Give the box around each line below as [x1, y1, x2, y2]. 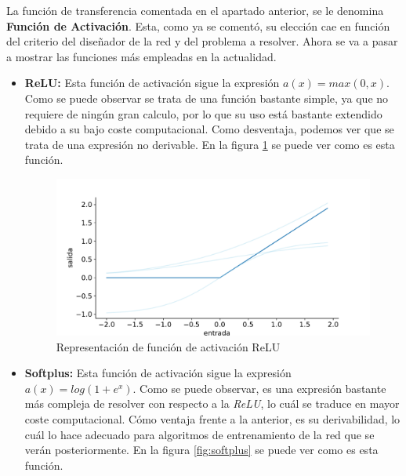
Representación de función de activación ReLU [56, 338, 281, 354]
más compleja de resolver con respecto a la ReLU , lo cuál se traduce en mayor [24, 395, 400, 412]
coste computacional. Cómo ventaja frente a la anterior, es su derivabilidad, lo [24, 411, 401, 427]
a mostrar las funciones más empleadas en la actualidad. [6, 48, 277, 64]
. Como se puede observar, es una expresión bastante [132, 380, 386, 396]
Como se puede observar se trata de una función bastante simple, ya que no [24, 89, 389, 106]
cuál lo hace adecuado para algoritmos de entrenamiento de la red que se [24, 426, 375, 442]
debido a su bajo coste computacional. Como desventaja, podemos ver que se [24, 121, 394, 137]
